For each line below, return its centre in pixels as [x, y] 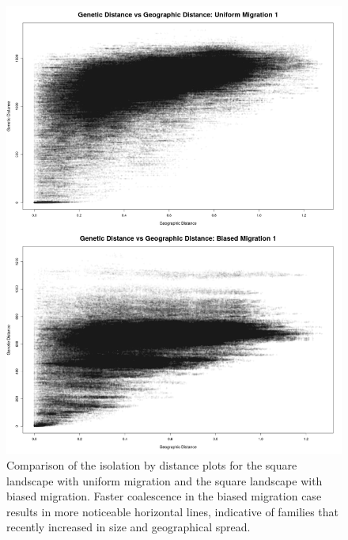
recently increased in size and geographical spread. [129, 527]
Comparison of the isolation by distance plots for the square [152, 464]
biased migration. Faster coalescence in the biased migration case [164, 496]
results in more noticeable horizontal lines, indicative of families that [173, 511]
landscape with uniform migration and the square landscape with [165, 480]
